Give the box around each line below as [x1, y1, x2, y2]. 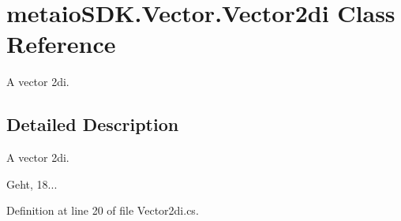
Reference [6, 28, 116, 60]
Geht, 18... [6, 175, 58, 192]
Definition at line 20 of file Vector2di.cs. [6, 202, 199, 219]
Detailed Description [6, 112, 179, 137]
